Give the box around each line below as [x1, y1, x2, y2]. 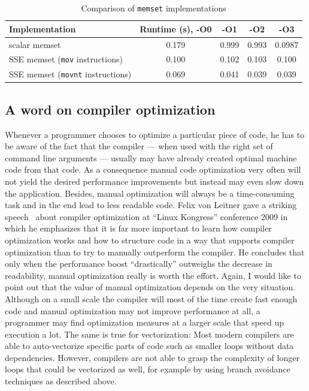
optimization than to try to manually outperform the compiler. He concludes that [5, 245, 305, 258]
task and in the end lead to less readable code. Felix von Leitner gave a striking [5, 198, 297, 211]
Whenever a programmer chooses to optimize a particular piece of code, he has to [5, 128, 305, 140]
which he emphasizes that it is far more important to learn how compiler [5, 222, 272, 234]
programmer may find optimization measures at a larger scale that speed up [5, 316, 284, 329]
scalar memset [9, 38, 61, 50]
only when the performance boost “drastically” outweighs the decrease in [5, 257, 272, 270]
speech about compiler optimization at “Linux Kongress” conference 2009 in [5, 210, 288, 222]
